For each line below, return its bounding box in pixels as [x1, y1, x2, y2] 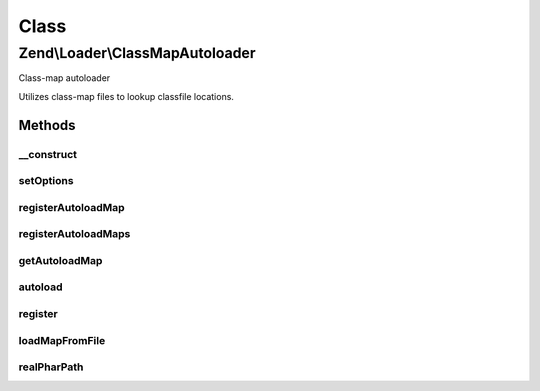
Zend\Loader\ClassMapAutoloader [18, 44, 256, 62]
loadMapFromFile [18, 333, 106, 347]
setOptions [18, 174, 74, 188]
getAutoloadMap [18, 253, 103, 267]
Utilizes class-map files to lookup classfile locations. [18, 90, 235, 102]
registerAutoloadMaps [18, 227, 131, 241]
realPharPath [18, 360, 84, 374]
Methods [18, 116, 76, 134]
